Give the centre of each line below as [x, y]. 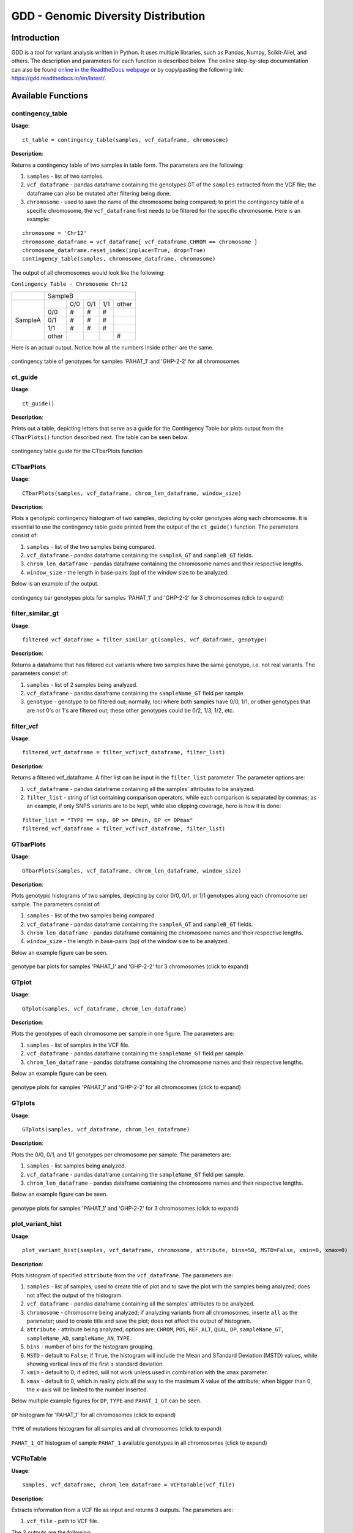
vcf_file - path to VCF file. [63, 1521]
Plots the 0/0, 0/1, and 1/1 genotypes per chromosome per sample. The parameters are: [121, 1154]
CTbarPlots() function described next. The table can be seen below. [100, 437]
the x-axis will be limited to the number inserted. [87, 1390]
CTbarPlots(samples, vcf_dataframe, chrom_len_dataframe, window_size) [132, 493]
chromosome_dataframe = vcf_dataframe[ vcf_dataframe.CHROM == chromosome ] [140, 242]
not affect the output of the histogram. [75, 1295]
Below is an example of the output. [55, 584]
